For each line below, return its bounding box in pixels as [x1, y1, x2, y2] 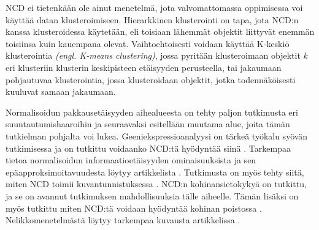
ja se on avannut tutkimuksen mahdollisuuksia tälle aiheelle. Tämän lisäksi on [6, 189, 299, 202]
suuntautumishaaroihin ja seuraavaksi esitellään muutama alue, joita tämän [6, 117, 290, 130]
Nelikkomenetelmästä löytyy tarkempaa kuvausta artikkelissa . [6, 213, 240, 226]
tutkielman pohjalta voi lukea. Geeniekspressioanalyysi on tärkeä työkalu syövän [6, 129, 308, 142]
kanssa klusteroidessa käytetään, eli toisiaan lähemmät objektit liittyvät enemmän [6, 25, 315, 38]
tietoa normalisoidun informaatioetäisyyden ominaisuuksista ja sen [6, 154, 256, 166]
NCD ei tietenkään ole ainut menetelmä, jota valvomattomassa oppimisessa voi [6, 1, 303, 13]
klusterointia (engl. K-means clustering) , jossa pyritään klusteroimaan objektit [6, 49, 301, 62]
